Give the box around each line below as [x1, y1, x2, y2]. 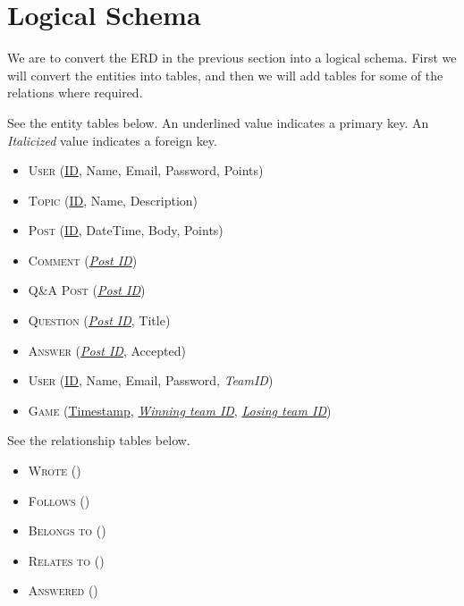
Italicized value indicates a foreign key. [7, 130, 217, 149]
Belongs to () [28, 521, 106, 540]
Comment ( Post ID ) [28, 250, 138, 269]
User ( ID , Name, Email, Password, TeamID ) [28, 371, 274, 390]
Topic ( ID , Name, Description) [28, 190, 198, 209]
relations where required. [7, 83, 143, 102]
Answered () [28, 581, 98, 600]
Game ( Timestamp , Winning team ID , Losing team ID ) [28, 400, 332, 419]
